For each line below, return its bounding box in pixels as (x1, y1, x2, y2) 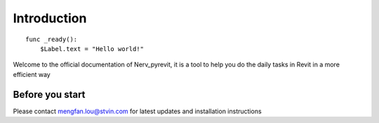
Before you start (13, 88, 86, 101)
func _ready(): (25, 35, 78, 43)
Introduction (13, 10, 87, 26)
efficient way (13, 70, 51, 78)
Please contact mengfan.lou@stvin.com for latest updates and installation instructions (13, 107, 262, 115)
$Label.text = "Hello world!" (39, 45, 144, 52)
